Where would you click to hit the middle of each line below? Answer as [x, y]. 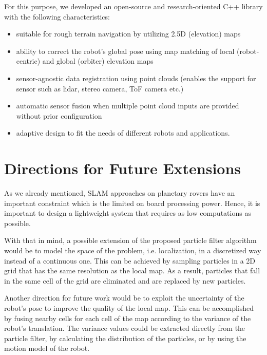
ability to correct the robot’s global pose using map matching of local [125, 51]
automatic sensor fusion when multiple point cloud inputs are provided [128, 106]
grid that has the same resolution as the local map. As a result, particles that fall [132, 270]
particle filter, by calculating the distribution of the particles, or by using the [125, 338]
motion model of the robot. [47, 348]
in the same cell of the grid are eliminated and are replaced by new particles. [125, 280]
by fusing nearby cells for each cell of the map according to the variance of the [128, 318]
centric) [28, 61]
